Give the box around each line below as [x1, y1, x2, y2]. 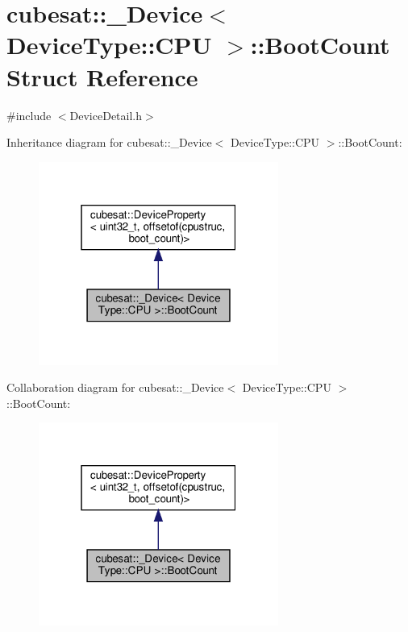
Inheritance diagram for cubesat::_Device [6, 134, 212, 151]
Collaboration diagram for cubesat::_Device [6, 379, 224, 396]
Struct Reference [6, 60, 198, 93]
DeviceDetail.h [69, 106, 143, 123]
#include [6, 106, 52, 123]
